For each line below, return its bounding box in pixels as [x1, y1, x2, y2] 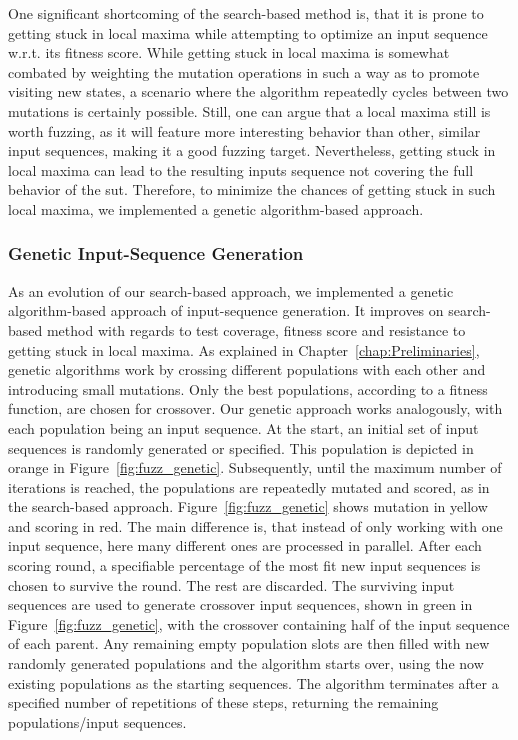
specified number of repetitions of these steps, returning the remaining [8, 692, 439, 713]
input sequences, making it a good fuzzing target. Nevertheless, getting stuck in [8, 140, 496, 161]
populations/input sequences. [8, 711, 187, 732]
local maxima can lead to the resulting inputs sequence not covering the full [8, 159, 474, 180]
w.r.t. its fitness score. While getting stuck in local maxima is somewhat [8, 42, 450, 63]
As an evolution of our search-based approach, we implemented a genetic [8, 280, 454, 301]
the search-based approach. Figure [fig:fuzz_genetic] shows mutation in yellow [8, 496, 488, 517]
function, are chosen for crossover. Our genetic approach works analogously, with [8, 398, 503, 419]
